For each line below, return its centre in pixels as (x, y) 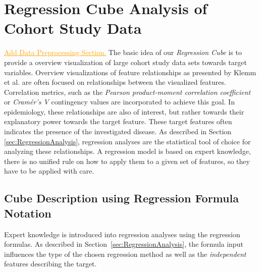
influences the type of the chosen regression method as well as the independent (125, 254)
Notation (28, 213)
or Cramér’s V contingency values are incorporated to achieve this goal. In (119, 102)
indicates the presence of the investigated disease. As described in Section (118, 131)
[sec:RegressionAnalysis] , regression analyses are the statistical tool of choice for (127, 141)
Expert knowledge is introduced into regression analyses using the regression (122, 234)
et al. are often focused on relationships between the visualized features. (115, 82)
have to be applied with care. (49, 171)
